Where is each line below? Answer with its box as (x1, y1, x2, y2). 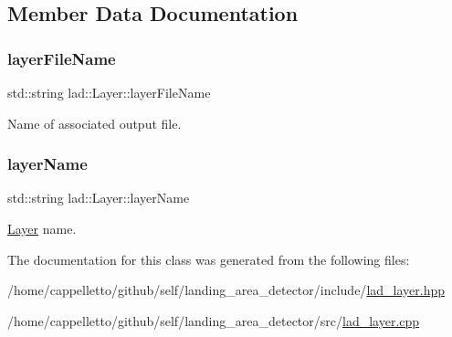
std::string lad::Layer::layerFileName (7, 83, 211, 101)
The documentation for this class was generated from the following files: (7, 249, 410, 269)
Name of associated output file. (7, 113, 182, 132)
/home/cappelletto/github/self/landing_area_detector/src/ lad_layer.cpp (7, 311, 420, 330)
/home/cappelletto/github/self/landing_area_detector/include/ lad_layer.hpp (7, 280, 445, 300)
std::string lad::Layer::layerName (7, 188, 190, 207)
